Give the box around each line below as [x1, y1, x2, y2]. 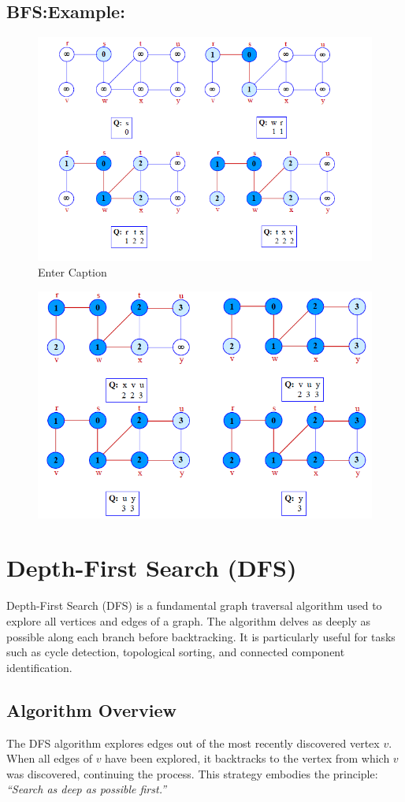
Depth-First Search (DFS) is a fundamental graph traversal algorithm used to [6, 597, 382, 614]
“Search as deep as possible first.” [6, 781, 167, 797]
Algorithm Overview [6, 697, 176, 722]
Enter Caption [38, 264, 107, 280]
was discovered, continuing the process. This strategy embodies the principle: [6, 765, 378, 782]
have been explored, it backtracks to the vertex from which [105, 750, 390, 767]
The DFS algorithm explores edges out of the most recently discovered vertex [6, 734, 380, 751]
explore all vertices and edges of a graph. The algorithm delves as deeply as [6, 612, 371, 629]
